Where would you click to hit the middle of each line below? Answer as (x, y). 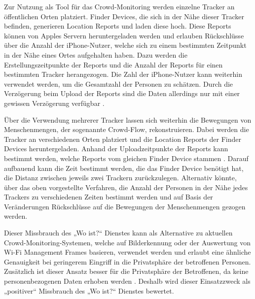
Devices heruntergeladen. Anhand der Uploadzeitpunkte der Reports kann (116, 149)
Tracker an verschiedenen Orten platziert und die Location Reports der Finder (123, 139)
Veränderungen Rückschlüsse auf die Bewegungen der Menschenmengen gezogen (125, 206)
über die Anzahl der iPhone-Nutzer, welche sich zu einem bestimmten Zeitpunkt (125, 45)
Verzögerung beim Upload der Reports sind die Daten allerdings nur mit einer (122, 93)
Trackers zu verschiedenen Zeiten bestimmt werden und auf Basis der (109, 197)
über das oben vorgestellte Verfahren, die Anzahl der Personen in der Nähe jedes (126, 187)
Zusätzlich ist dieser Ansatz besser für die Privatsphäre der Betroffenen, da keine (126, 271)
